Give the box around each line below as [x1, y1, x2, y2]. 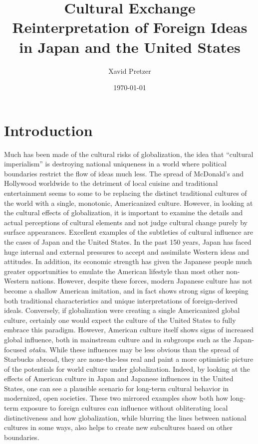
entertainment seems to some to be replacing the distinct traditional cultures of [4, 188, 247, 198]
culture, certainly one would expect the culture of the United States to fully [4, 314, 236, 325]
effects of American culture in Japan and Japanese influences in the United [4, 373, 234, 384]
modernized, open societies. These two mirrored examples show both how [4, 393, 228, 403]
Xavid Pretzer [108, 65, 151, 76]
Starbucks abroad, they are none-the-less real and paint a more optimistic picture [4, 354, 254, 364]
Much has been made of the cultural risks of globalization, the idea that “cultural [4, 148, 254, 159]
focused [4, 344, 27, 354]
